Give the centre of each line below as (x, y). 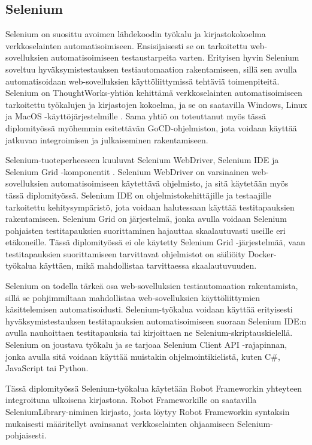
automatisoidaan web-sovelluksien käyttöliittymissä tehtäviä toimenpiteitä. (143, 81)
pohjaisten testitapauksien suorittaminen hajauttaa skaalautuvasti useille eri (146, 230)
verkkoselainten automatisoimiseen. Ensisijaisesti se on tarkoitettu (127, 45)
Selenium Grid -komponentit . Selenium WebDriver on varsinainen (127, 171)
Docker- (262, 253)
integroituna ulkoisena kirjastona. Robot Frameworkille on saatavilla (131, 400)
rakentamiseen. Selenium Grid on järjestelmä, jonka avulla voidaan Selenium (146, 219)
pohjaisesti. (26, 435)
